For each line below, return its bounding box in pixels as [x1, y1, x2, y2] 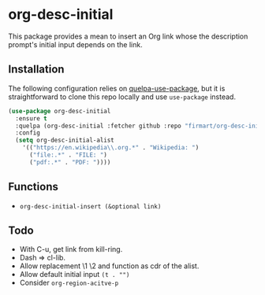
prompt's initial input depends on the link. [8, 39, 144, 49]
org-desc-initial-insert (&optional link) [19, 202, 162, 210]
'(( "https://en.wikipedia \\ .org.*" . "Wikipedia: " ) [22, 144, 200, 152]
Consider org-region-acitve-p [19, 278, 119, 288]
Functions [8, 180, 59, 194]
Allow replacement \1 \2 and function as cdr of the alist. [19, 261, 200, 271]
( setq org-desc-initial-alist [15, 136, 114, 145]
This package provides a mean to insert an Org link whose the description [8, 31, 248, 41]
